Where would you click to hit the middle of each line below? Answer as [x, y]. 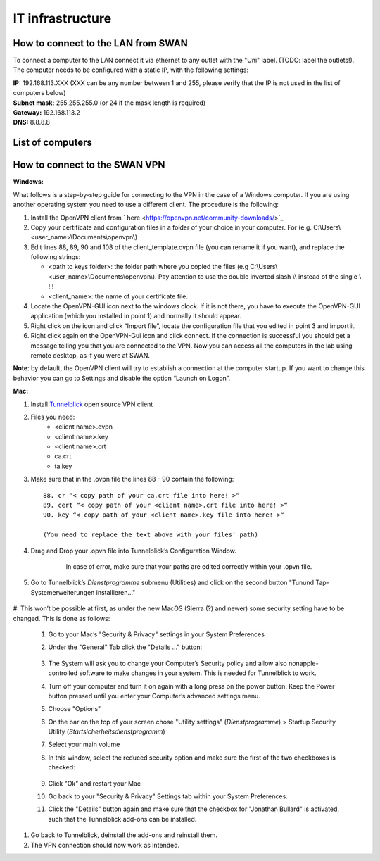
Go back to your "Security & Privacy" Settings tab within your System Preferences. [168, 796]
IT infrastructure [62, 18]
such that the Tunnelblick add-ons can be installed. [122, 819]
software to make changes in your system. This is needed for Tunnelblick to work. [198, 673]
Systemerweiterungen [63, 592]
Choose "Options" [75, 709]
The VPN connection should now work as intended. [105, 845]
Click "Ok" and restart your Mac [94, 783]
